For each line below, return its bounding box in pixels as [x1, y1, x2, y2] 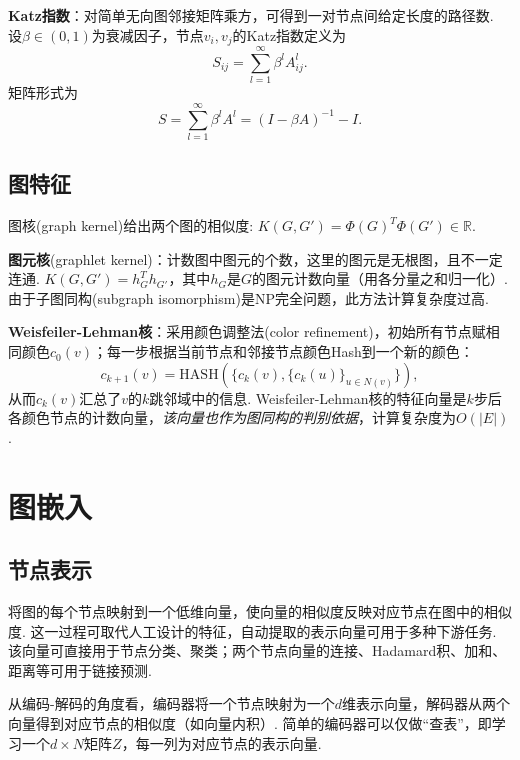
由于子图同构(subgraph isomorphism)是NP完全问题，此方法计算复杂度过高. [8, 287, 489, 308]
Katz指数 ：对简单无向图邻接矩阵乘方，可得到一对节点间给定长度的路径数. [8, 5, 494, 25]
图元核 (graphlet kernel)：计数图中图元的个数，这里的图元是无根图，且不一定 [8, 248, 503, 269]
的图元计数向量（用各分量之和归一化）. [251, 268, 508, 289]
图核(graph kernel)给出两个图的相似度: [8, 215, 254, 236]
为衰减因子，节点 [91, 24, 204, 45]
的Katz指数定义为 [232, 24, 347, 45]
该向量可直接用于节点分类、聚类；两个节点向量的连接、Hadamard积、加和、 [8, 640, 507, 661]
